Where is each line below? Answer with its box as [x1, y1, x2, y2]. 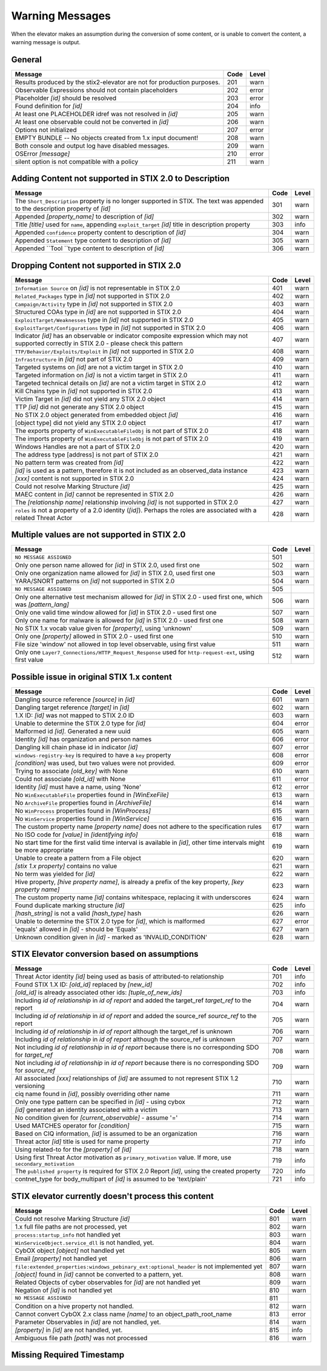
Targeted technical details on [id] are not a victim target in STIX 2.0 [15, 378, 206, 387]
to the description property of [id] [15, 205, 111, 213]
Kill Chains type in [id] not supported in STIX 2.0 [15, 386, 153, 395]
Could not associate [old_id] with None [15, 775, 126, 783]
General [11, 55, 42, 65]
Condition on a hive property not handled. [15, 1302, 134, 1310]
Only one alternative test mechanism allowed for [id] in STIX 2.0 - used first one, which [15, 593, 263, 601]
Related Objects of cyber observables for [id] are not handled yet [15, 1278, 201, 1286]
